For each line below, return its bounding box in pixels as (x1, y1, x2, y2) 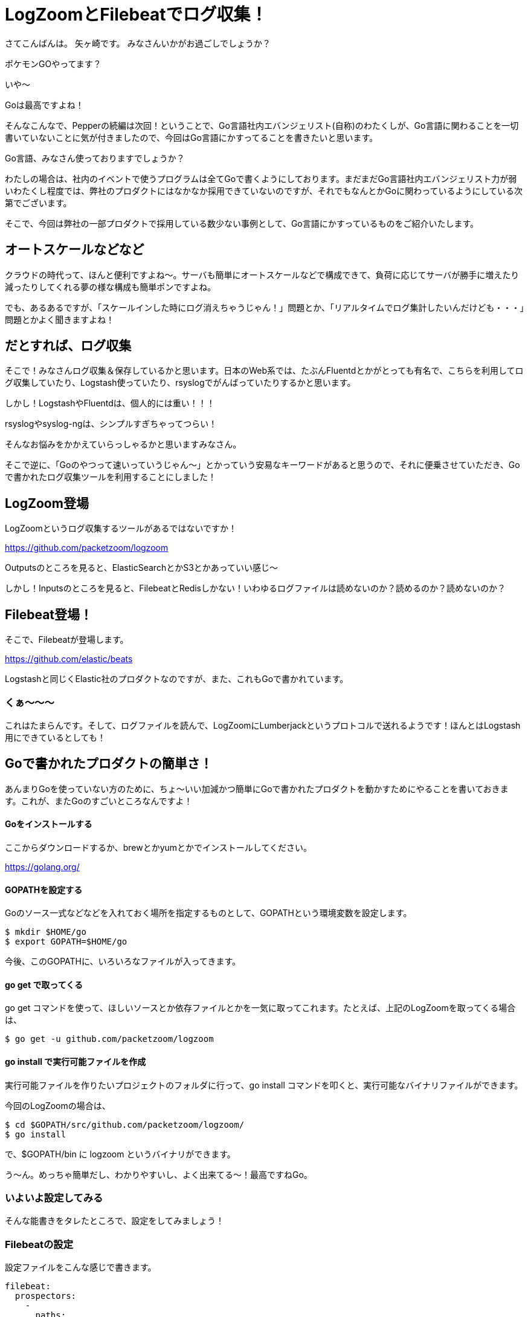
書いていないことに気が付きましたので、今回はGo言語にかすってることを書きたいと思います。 (5, 132, 378, 143)
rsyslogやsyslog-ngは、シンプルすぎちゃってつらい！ (5, 418, 217, 429)
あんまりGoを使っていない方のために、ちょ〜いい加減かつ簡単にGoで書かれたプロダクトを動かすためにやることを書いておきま (5, 783, 509, 794)
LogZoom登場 (5, 495, 89, 511)
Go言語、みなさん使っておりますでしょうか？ (5, 152, 185, 163)
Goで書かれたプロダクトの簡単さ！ (5, 756, 213, 772)
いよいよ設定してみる (5, 1191, 103, 1204)
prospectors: (14, 1291, 77, 1301)
